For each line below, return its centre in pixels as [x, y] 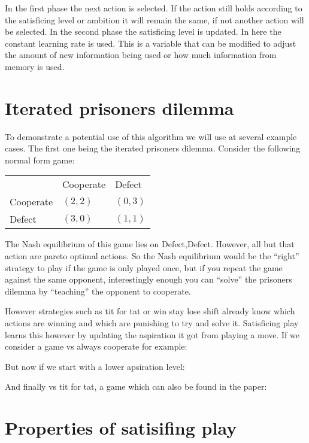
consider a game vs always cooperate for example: [96, 346]
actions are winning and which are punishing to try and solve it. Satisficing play [152, 323]
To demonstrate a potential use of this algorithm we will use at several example [151, 136]
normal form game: [40, 160]
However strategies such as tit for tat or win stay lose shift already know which [150, 311]
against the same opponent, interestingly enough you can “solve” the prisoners [149, 279]
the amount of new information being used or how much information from [141, 55]
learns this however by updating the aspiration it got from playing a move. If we [152, 334]
